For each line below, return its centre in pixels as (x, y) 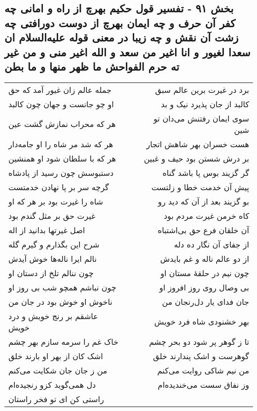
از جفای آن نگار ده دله (211, 244)
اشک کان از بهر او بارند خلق (56, 356)
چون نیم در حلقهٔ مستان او (205, 273)
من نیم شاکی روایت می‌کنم (203, 370)
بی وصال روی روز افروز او (204, 287)
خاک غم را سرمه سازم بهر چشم (64, 341)
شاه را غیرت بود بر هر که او (56, 201)
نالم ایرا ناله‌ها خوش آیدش (53, 258)
